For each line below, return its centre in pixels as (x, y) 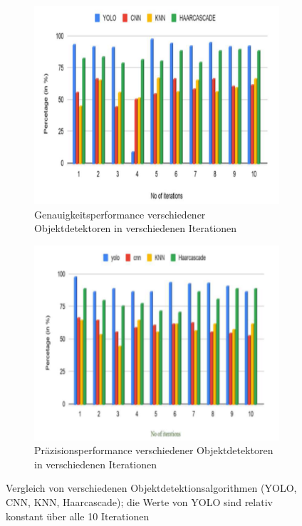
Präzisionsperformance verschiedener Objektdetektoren (154, 450)
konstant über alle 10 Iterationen (78, 516)
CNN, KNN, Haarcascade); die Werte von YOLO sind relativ (139, 502)
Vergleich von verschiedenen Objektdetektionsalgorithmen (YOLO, (151, 488)
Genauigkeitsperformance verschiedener (120, 214)
